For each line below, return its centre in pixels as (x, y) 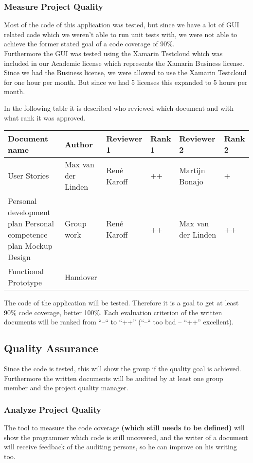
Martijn (192, 170)
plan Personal (31, 223)
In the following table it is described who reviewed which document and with (119, 108)
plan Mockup (30, 246)
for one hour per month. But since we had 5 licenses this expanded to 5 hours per (126, 82)
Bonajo (191, 181)
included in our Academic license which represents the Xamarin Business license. (124, 63)
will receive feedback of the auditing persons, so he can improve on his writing (120, 447)
